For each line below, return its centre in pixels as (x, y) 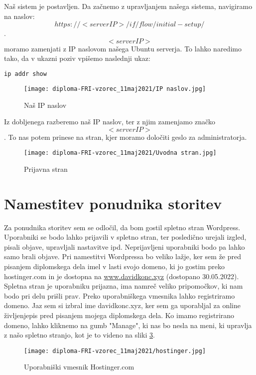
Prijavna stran (46, 169)
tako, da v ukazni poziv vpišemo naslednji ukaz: (77, 58)
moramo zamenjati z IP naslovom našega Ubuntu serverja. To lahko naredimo (123, 48)
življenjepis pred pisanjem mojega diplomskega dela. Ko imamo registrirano (119, 315)
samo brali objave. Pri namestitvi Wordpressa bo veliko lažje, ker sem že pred (123, 256)
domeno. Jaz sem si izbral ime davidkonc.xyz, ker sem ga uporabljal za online (122, 305)
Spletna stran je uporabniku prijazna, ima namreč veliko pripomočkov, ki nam (124, 286)
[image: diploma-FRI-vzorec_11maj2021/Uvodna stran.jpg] (120, 153)
